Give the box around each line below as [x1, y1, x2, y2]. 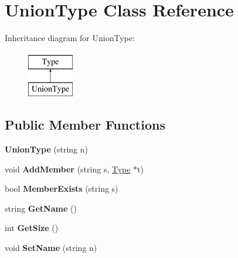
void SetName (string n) [5, 242, 97, 254]
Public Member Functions [5, 116, 165, 134]
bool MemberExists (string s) [5, 182, 118, 195]
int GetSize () [5, 222, 59, 234]
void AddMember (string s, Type [5, 162, 131, 175]
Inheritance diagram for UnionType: [5, 32, 135, 44]
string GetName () [5, 202, 77, 214]
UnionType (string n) [5, 143, 88, 155]
